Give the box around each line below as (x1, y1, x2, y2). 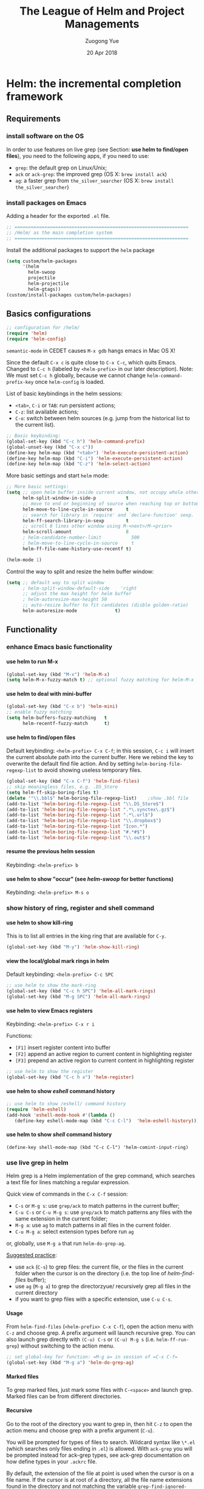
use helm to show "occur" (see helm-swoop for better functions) (6, 875, 174, 882)
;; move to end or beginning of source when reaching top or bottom (22, 500, 200, 506)
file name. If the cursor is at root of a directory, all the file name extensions (6, 1476, 193, 1483)
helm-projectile (28, 281, 69, 287)
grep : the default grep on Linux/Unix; (15, 164, 107, 171)
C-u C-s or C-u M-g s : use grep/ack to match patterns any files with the (15, 1208, 192, 1216)
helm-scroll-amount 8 (22, 529, 129, 535)
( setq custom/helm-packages (6, 258, 78, 264)
